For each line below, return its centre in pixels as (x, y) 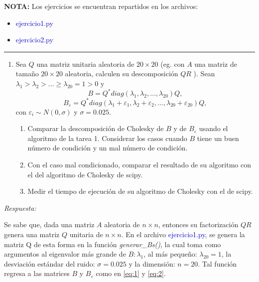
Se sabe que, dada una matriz (49, 224)
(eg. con (173, 64)
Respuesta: (20, 208)
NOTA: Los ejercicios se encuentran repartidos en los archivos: (101, 6)
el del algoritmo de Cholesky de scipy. (85, 174)
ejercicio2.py (34, 40)
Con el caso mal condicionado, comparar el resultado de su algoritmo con (139, 164)
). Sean (204, 73)
